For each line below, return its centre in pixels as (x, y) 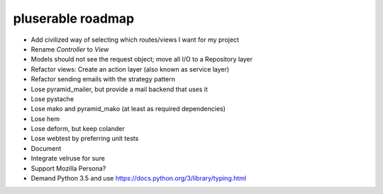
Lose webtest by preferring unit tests (85, 139)
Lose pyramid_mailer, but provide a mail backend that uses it (120, 89)
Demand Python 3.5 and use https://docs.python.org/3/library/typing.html (139, 178)
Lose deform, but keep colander (78, 129)
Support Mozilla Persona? (68, 168)
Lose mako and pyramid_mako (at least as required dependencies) (128, 109)
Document (46, 148)
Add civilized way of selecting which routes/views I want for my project (135, 40)
